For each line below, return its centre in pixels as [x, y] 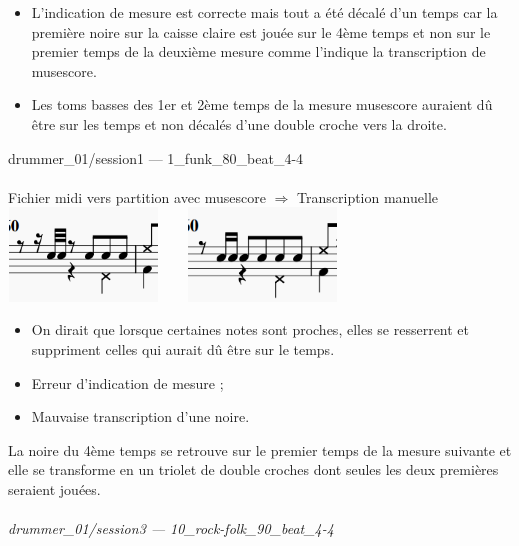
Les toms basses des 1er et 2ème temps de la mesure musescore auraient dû [262, 104]
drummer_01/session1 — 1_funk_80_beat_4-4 [156, 157]
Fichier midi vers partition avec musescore [137, 196]
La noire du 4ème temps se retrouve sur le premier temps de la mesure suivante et [260, 449]
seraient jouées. [54, 488]
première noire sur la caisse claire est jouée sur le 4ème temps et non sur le [261, 31]
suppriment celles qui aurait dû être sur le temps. [183, 349]
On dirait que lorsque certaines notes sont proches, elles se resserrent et [250, 329]
